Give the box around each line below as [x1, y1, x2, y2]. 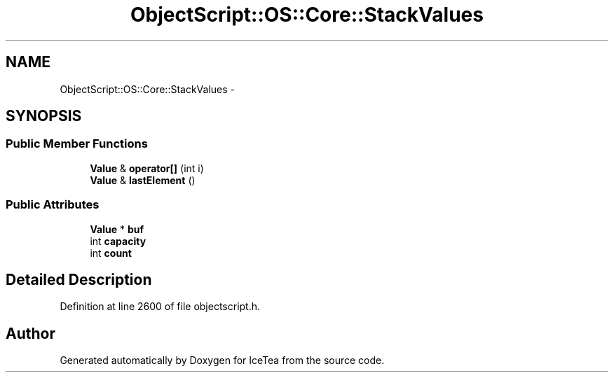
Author [6, 324, 55, 342]
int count [90, 246, 132, 259]
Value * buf [90, 223, 144, 235]
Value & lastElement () [90, 174, 196, 186]
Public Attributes [6, 197, 100, 212]
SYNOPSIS [6, 107, 82, 125]
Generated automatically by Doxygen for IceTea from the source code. [60, 354, 385, 367]
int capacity [90, 234, 146, 247]
